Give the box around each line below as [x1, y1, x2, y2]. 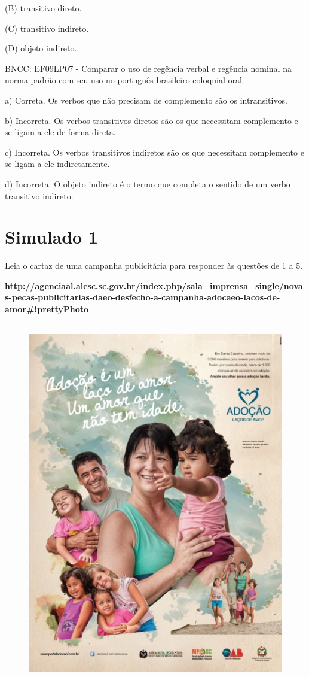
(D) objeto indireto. [5, 42, 77, 54]
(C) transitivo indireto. [5, 22, 89, 34]
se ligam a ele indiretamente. [5, 157, 110, 170]
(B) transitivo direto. [5, 2, 82, 14]
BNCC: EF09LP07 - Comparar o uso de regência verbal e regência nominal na [5, 62, 292, 74]
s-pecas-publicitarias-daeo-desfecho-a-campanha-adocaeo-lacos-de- [5, 291, 280, 303]
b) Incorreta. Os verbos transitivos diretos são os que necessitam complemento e [5, 114, 298, 126]
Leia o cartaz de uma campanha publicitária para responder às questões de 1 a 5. [5, 259, 303, 272]
